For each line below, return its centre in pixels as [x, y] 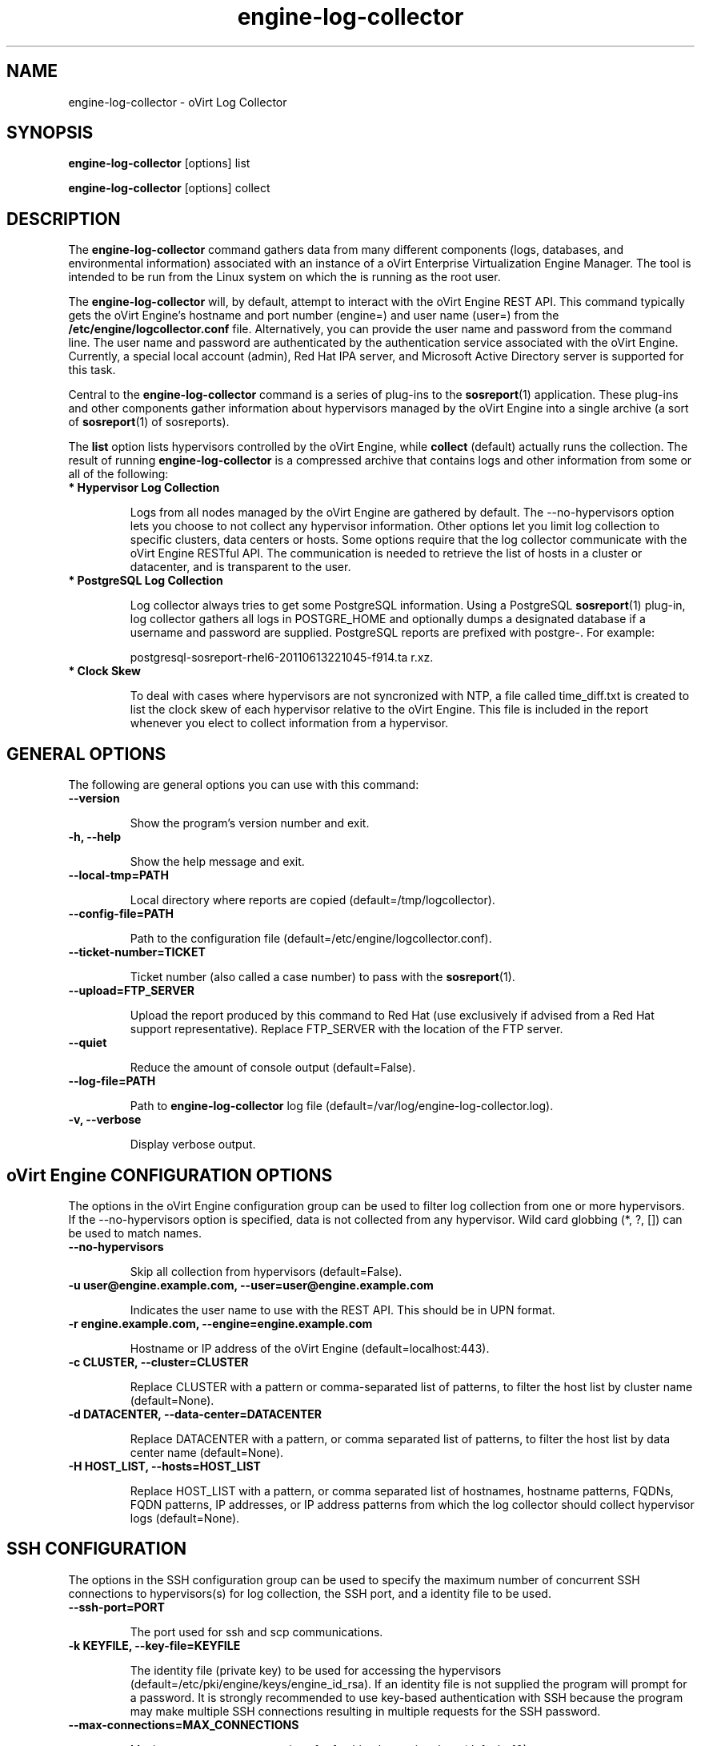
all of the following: [118, 474]
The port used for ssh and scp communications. [256, 1631]
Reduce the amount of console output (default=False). [273, 1068]
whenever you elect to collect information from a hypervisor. [289, 723]
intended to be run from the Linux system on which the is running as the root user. [284, 277]
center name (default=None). [207, 1452]
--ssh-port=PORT [116, 1607]
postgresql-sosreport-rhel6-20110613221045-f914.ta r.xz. [282, 658]
